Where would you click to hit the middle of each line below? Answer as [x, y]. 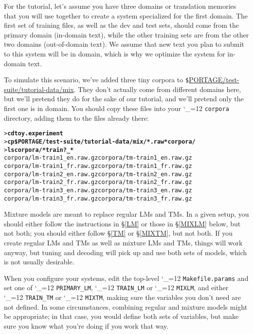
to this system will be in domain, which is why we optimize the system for [115, 53]
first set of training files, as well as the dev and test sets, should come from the [121, 25]
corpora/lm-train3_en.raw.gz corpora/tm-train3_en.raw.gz [98, 190]
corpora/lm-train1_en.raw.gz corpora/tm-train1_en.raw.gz [98, 158]
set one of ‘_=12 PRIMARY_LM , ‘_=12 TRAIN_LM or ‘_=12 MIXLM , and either [116, 288]
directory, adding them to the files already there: [76, 118]
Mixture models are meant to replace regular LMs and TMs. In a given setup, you [126, 214]
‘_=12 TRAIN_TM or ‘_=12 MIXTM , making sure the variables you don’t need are [122, 297]
